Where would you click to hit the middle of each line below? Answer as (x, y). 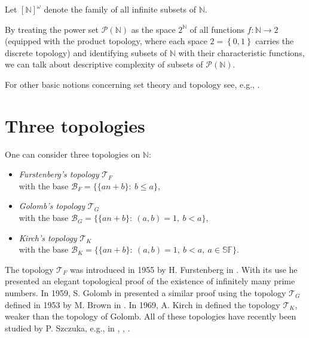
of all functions (217, 29)
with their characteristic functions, (241, 52)
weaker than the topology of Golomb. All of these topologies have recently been (151, 316)
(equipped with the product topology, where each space (106, 41)
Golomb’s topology (52, 206)
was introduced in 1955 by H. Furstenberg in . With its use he (183, 269)
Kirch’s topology (48, 237)
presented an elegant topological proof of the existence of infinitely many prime (150, 281)
